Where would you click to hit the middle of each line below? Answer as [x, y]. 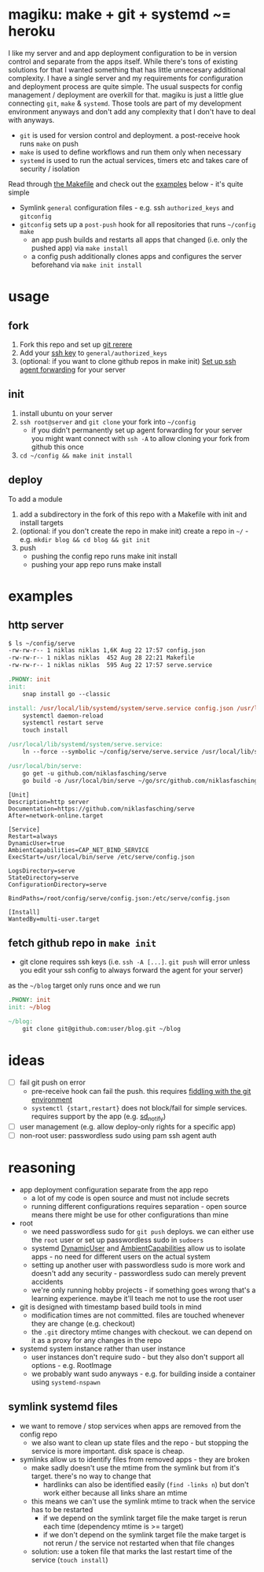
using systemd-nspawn [66, 1382]
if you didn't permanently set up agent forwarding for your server [137, 430]
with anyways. [31, 120]
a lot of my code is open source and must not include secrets [130, 1198]
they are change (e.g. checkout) [83, 1323]
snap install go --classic [66, 694]
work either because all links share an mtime [115, 1492]
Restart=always [33, 836]
